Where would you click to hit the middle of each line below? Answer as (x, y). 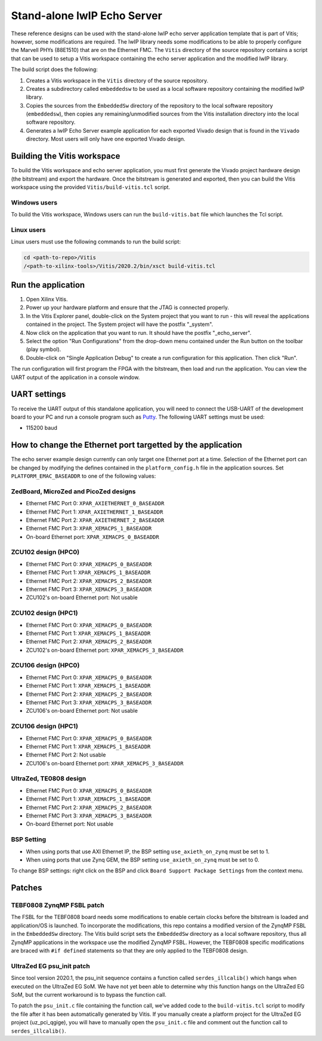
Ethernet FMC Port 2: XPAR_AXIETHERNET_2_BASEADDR (95, 520)
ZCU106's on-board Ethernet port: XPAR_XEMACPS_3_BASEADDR (105, 763)
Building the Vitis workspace (66, 156)
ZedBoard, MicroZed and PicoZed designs (73, 492)
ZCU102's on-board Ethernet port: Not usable (82, 597)
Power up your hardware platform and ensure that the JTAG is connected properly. (128, 307)
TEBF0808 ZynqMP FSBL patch (58, 905)
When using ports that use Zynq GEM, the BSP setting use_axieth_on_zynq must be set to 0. (143, 860)
